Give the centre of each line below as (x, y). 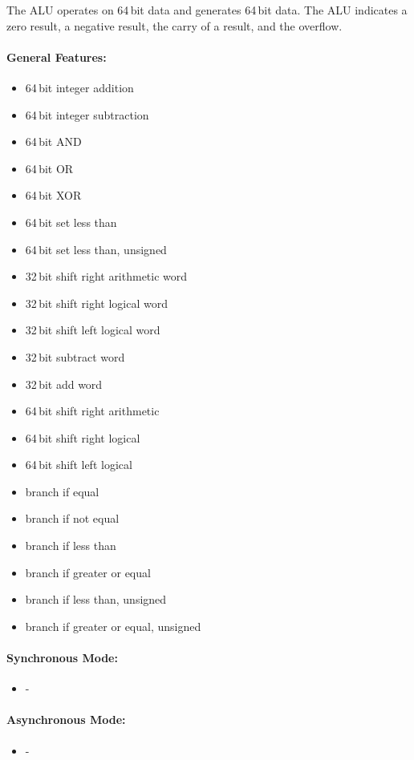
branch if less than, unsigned (96, 599)
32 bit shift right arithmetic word (106, 276)
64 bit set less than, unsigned (96, 249)
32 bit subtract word (75, 356)
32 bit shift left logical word (93, 330)
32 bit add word (64, 384)
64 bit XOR (53, 195)
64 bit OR (49, 168)
